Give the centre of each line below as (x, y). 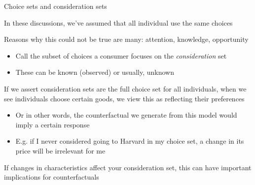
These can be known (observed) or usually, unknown (95, 72)
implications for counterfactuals (52, 177)
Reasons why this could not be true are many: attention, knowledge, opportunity (126, 39)
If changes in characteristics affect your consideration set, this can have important (128, 167)
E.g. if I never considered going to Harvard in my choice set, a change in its (130, 141)
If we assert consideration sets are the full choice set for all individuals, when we (125, 88)
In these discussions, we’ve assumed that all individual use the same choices (118, 22)
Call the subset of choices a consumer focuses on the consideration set (121, 55)
